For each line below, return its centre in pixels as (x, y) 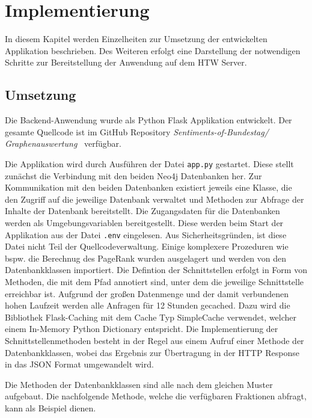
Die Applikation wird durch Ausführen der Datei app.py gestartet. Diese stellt (149, 163)
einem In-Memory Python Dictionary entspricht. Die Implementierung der (142, 329)
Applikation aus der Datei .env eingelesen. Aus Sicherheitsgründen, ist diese (146, 234)
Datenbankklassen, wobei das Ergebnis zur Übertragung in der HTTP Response (152, 352)
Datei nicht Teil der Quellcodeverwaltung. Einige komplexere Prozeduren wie (147, 246)
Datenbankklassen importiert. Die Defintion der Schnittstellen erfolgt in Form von (156, 270)
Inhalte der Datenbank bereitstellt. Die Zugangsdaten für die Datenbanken (142, 211)
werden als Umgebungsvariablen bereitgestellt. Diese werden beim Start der (144, 222)
